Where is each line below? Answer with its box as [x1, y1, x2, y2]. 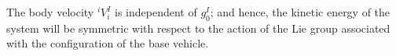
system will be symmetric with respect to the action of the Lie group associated [6, 19, 390, 36]
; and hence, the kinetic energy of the [210, 4, 390, 19]
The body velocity [6, 4, 94, 19]
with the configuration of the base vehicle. [6, 35, 209, 51]
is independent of [115, 4, 197, 19]
